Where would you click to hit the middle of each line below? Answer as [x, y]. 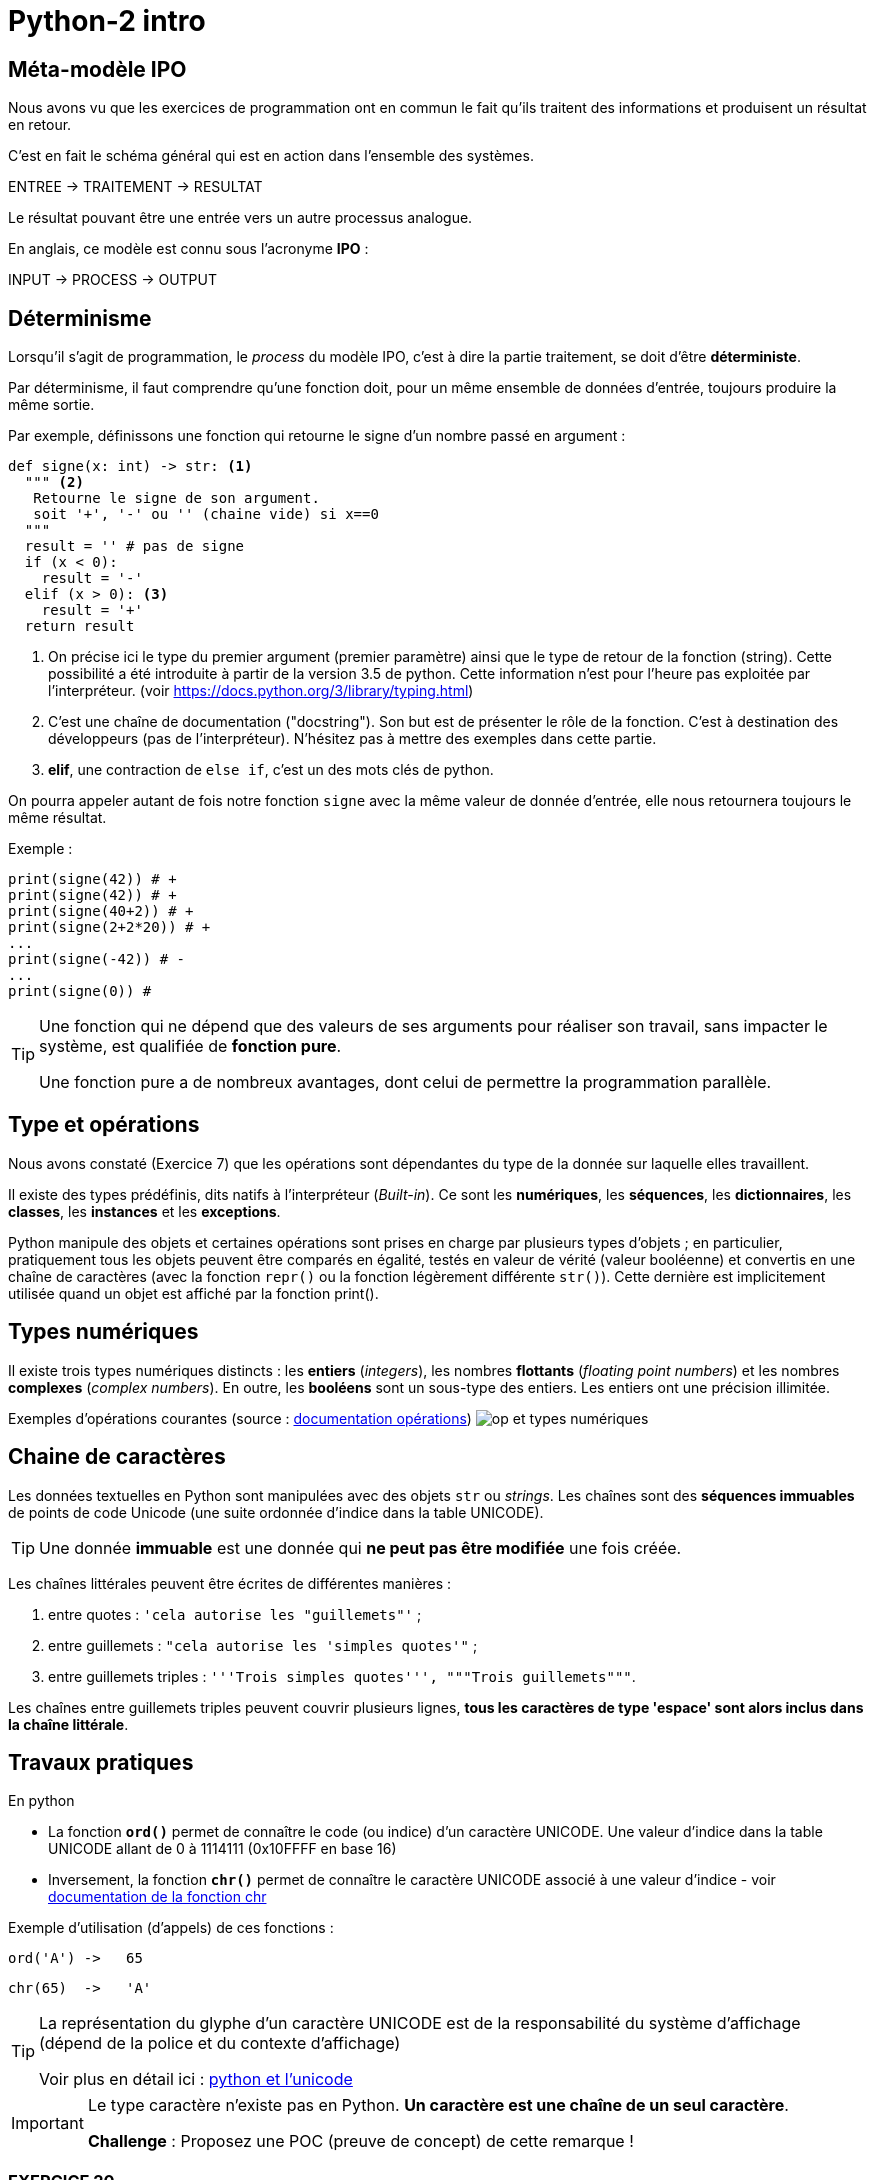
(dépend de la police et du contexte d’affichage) [220, 2043]
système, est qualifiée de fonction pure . [190, 1046]
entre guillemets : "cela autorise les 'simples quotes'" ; [263, 1645]
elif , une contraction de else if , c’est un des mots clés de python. [271, 770]
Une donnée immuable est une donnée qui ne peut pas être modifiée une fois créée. [360, 1547]
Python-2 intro [107, 21]
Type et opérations [104, 1125]
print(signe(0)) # [80, 991]
